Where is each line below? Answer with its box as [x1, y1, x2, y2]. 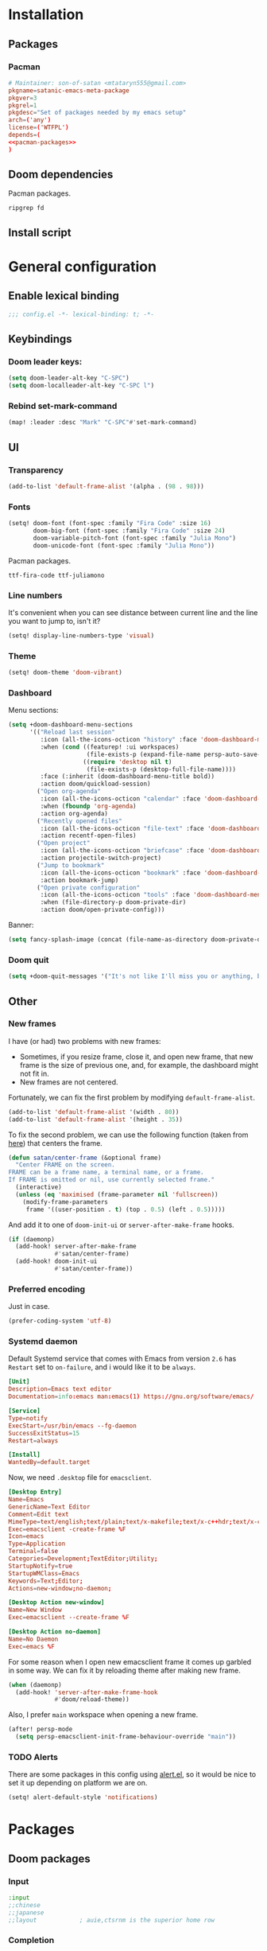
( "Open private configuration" [37, 883, 141, 892]
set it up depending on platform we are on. [8, 1778, 148, 1788]
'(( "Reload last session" [29, 728, 115, 737]
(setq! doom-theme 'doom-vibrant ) [8, 668, 123, 677]
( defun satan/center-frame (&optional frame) [8, 1154, 161, 1162]
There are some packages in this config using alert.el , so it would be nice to [8, 1770, 257, 1779]
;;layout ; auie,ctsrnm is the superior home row [8, 1916, 215, 1924]
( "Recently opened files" [37, 817, 123, 825]
